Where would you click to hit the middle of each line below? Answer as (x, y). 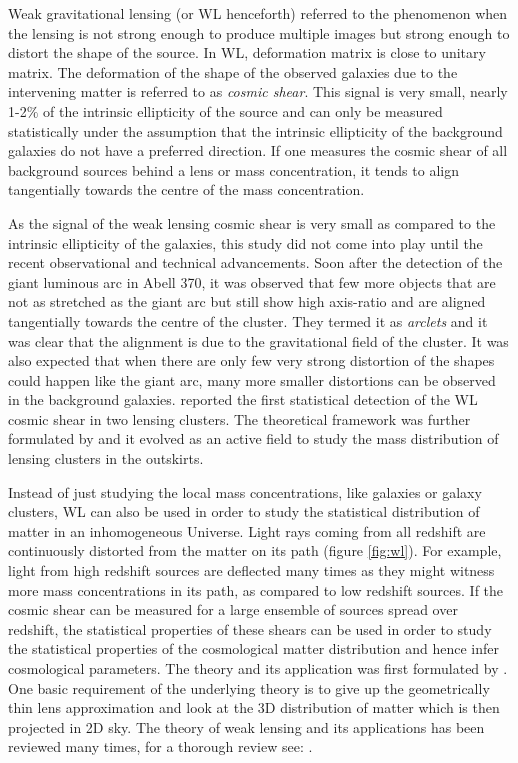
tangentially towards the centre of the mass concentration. (186, 189)
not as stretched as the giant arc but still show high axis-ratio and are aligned (247, 301)
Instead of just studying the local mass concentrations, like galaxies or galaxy (245, 491)
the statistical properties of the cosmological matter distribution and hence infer (253, 648)
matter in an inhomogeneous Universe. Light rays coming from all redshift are (247, 530)
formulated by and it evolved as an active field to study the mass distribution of (253, 438)
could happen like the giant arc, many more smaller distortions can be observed (252, 379)
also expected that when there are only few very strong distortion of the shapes (251, 360)
